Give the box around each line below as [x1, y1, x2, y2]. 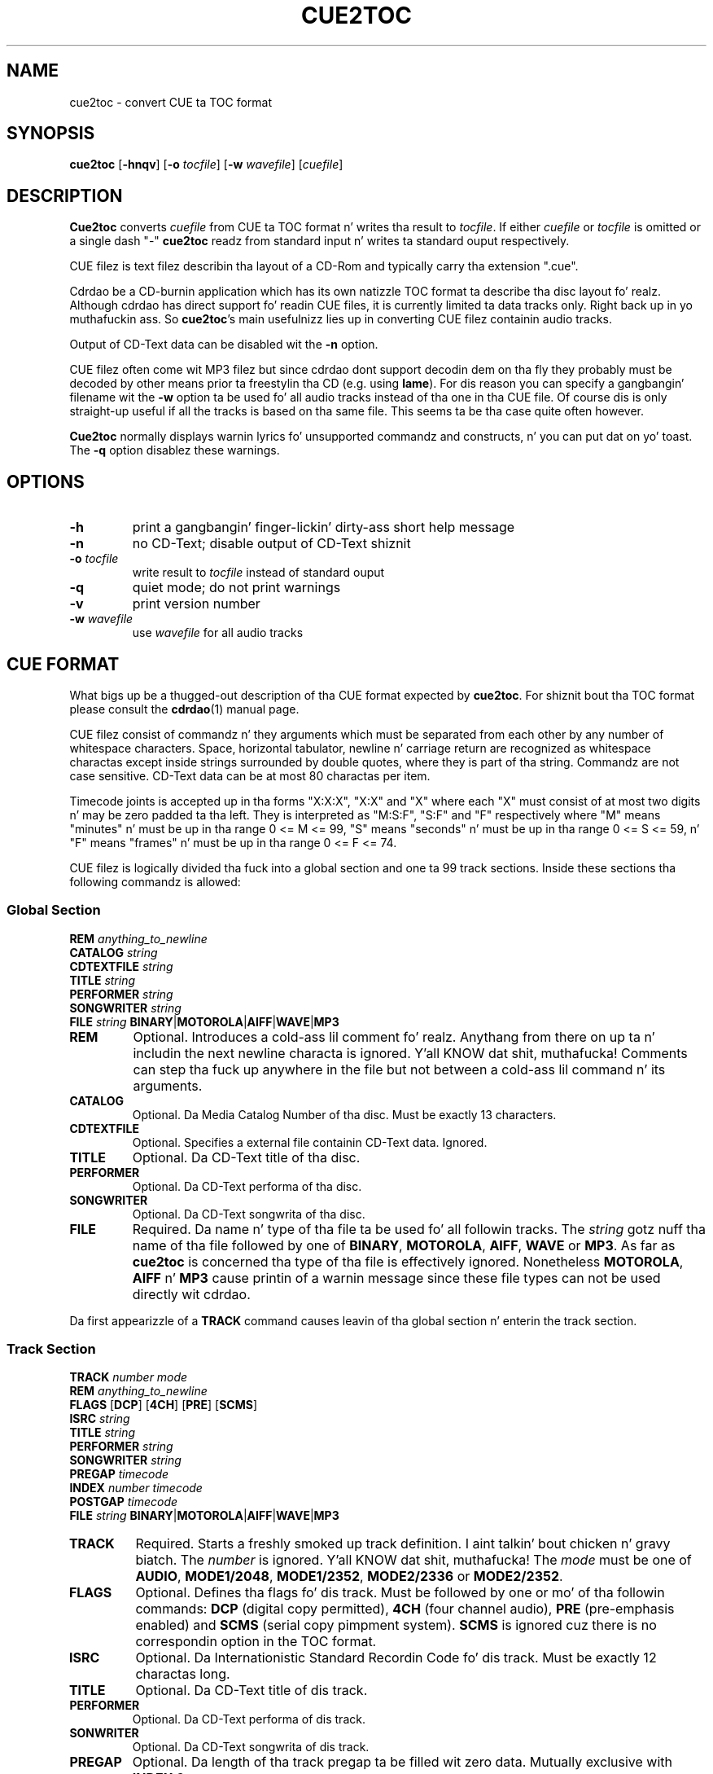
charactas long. [135, 1666, 230, 1683]
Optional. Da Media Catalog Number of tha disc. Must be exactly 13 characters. [132, 1107, 557, 1122]
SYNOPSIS [7, 123, 95, 144]
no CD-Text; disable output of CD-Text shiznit [132, 535, 411, 552]
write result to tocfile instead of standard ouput [132, 565, 385, 580]
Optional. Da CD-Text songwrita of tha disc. [132, 1206, 365, 1221]
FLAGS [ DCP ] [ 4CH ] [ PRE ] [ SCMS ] [69, 1398, 258, 1412]
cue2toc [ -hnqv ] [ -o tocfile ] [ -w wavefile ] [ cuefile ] [69, 157, 343, 172]
